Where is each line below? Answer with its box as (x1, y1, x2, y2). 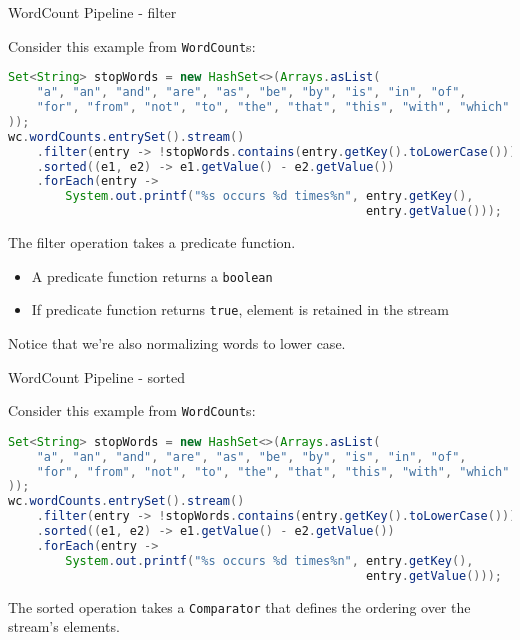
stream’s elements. (8, 616, 120, 637)
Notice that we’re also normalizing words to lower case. (8, 332, 346, 353)
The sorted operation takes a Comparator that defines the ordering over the (8, 596, 471, 617)
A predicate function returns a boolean (31, 265, 273, 286)
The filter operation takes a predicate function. (8, 232, 296, 252)
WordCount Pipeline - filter (8, 2, 177, 22)
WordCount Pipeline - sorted (8, 366, 185, 387)
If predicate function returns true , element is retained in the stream (31, 299, 449, 320)
